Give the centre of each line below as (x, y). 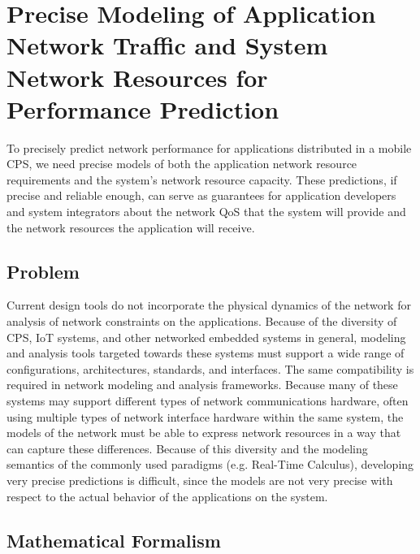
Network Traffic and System (167, 45)
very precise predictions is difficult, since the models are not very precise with (200, 480)
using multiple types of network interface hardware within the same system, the (205, 416)
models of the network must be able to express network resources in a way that (204, 433)
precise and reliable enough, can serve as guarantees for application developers (201, 195)
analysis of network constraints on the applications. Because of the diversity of (202, 321)
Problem (43, 271)
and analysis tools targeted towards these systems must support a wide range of (206, 353)
